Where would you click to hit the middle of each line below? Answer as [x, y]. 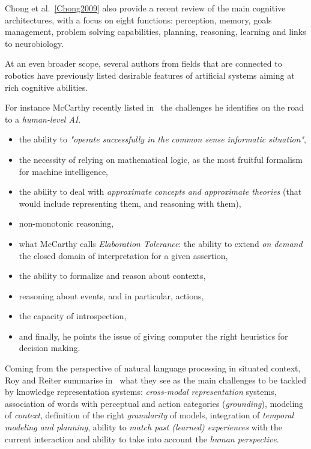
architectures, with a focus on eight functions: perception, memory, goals [138, 20]
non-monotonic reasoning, [66, 223]
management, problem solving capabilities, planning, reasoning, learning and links [155, 32]
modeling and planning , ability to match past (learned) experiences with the [144, 427]
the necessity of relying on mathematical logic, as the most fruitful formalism [161, 159]
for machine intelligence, [64, 171]
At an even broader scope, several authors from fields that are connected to [143, 63]
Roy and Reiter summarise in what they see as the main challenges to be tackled [156, 380]
